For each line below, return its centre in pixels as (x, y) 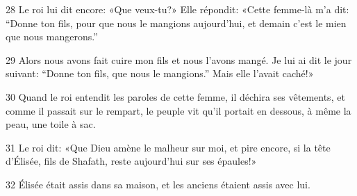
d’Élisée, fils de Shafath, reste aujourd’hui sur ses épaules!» (131, 161)
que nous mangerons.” (52, 36)
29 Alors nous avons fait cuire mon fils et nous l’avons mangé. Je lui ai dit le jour (179, 59)
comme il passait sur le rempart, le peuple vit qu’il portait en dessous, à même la (178, 110)
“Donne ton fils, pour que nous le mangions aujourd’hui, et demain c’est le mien (176, 23)
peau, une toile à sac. (51, 124)
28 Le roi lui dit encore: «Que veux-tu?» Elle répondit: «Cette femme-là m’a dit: (177, 9)
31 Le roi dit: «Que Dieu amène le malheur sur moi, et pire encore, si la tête (168, 147)
